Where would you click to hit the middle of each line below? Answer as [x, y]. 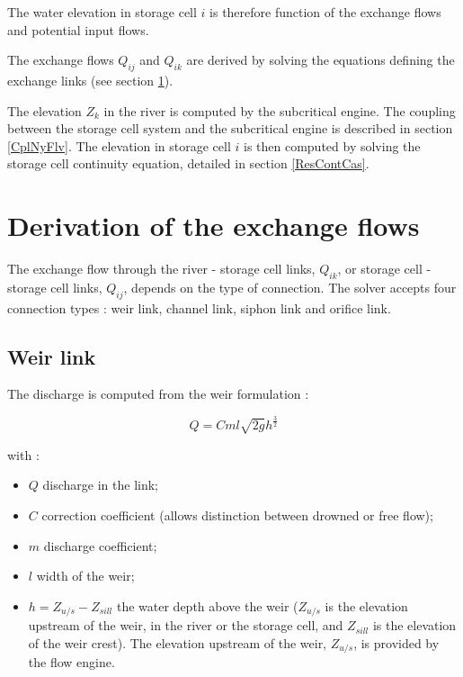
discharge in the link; [101, 485]
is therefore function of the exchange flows [325, 12]
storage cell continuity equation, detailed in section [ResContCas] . [188, 163]
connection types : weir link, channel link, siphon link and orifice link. [199, 307]
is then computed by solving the [332, 145]
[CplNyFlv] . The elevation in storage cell [119, 145]
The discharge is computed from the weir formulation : [158, 394]
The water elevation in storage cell [102, 12]
